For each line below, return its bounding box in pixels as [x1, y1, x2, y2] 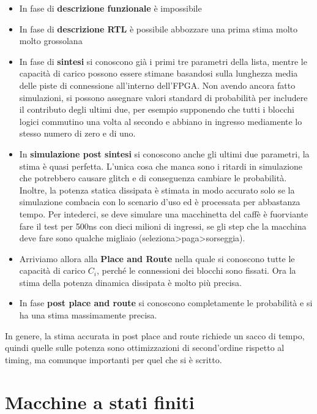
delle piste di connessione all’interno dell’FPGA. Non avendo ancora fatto [19, 78, 296, 91]
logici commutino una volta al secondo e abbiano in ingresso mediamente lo [19, 115, 302, 127]
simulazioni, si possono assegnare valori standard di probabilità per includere [19, 91, 308, 103]
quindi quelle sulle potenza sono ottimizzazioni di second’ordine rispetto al [5, 341, 285, 354]
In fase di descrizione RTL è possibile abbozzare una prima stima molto [19, 22, 297, 35]
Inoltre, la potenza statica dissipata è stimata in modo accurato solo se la [19, 183, 295, 196]
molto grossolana [19, 34, 83, 47]
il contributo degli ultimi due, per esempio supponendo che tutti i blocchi [19, 103, 294, 116]
